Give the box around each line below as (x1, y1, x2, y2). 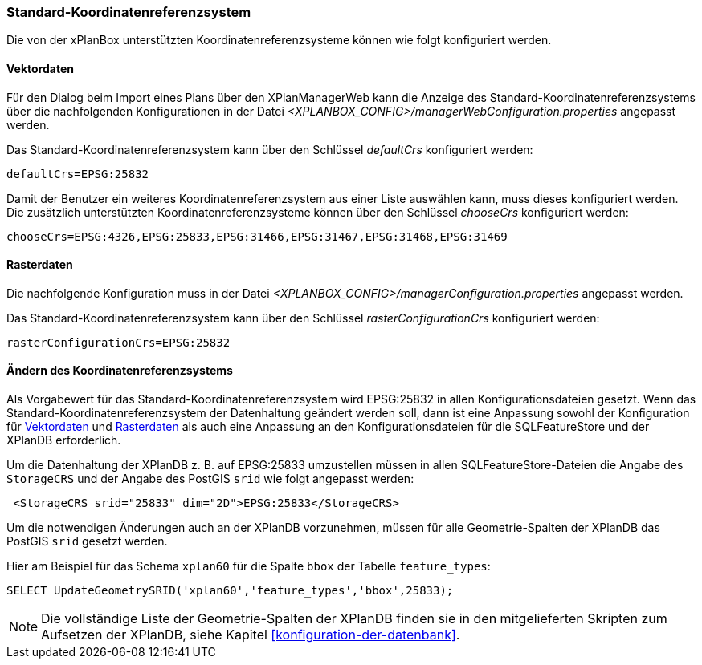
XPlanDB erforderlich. (6, 433, 121, 448)
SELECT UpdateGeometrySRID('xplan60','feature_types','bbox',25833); (6, 584, 454, 598)
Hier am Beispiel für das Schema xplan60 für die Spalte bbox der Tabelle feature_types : (6, 559, 491, 574)
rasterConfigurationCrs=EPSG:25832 (6, 335, 231, 349)
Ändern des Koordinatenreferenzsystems (6, 363, 233, 378)
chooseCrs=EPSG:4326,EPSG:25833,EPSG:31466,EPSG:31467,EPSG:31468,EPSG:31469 (6, 229, 508, 243)
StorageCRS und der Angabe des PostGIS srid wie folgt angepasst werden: (6, 472, 414, 486)
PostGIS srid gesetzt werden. (6, 534, 168, 549)
